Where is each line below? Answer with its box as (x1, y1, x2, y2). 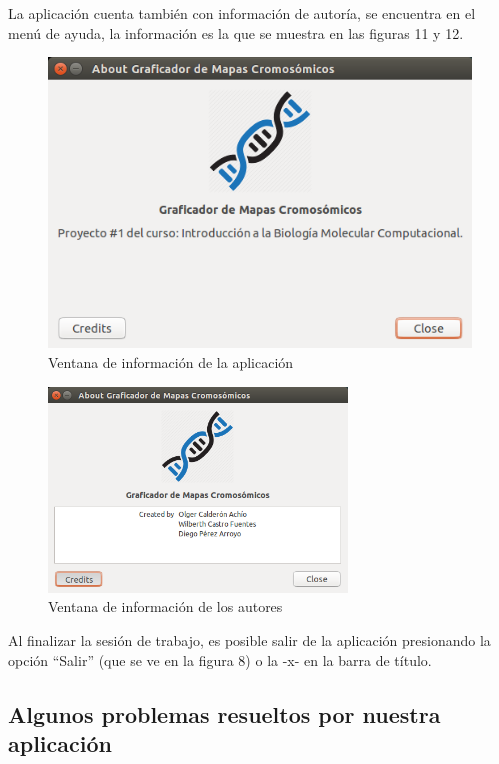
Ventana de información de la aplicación (48, 352, 294, 373)
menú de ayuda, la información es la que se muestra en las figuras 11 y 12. (8, 22, 464, 43)
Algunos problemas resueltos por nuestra (8, 698, 441, 729)
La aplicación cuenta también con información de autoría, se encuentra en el (8, 3, 476, 23)
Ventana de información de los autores (48, 596, 283, 617)
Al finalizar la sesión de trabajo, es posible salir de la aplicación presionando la (8, 629, 491, 650)
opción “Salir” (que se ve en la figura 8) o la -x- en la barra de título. (8, 649, 432, 670)
